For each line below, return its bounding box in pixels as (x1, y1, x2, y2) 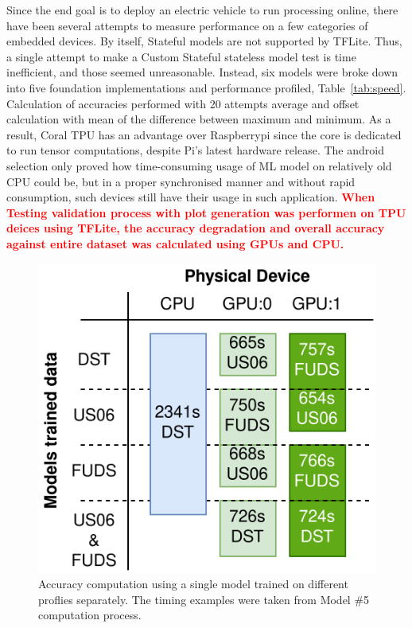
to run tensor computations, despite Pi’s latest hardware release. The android (6, 142, 384, 158)
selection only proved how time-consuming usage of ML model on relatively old (6, 157, 392, 174)
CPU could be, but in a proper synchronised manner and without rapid (6, 173, 356, 189)
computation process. (38, 607, 142, 623)
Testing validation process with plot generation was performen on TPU (6, 204, 406, 220)
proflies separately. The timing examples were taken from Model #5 (38, 591, 370, 607)
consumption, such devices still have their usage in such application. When (6, 189, 375, 205)
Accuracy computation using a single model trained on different (38, 575, 348, 592)
